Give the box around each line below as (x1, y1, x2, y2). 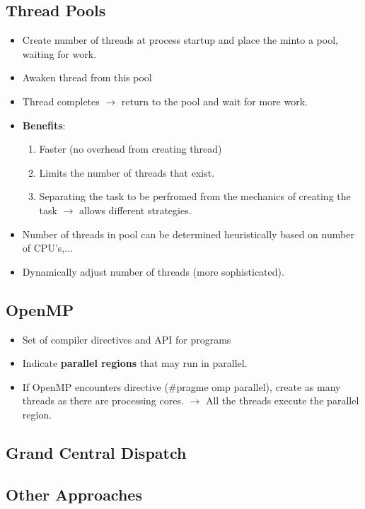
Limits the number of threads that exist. (39, 165, 215, 180)
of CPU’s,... (22, 240, 73, 255)
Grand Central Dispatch (6, 441, 187, 463)
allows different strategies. (79, 202, 192, 217)
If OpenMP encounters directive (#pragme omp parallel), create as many (22, 379, 341, 394)
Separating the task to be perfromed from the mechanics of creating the (39, 189, 351, 204)
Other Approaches (6, 483, 142, 505)
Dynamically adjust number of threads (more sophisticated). (22, 264, 284, 279)
